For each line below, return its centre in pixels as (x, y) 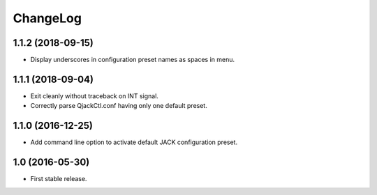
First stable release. (59, 179)
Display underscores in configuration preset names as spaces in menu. (133, 60)
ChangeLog (47, 18)
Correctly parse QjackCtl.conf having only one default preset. (119, 106)
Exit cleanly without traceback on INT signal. (94, 96)
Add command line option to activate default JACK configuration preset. (134, 142)
